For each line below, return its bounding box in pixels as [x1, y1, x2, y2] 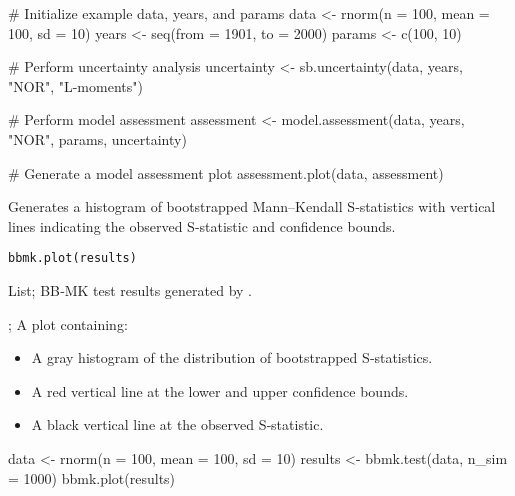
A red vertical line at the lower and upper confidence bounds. [31, 380, 409, 401]
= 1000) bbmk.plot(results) [8, 467, 176, 488]
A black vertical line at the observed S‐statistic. [31, 414, 324, 435]
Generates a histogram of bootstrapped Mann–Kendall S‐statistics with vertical [8, 196, 496, 217]
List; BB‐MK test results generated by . [8, 280, 252, 300]
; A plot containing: [8, 313, 128, 334]
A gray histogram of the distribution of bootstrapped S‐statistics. [31, 347, 433, 368]
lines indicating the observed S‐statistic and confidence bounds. [8, 215, 396, 236]
